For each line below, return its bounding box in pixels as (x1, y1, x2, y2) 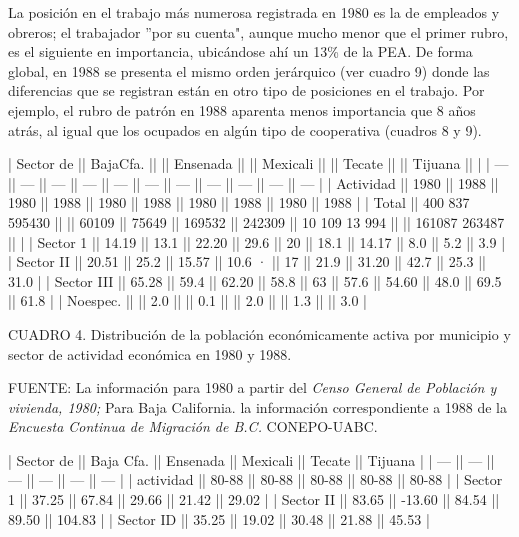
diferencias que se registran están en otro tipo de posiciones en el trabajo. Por (8, 80, 485, 101)
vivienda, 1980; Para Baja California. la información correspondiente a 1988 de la (8, 396, 508, 417)
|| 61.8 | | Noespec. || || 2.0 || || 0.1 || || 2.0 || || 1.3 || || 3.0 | (8, 290, 368, 311)
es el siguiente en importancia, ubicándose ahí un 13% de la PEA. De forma (8, 41, 473, 62)
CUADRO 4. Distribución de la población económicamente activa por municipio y (8, 323, 511, 344)
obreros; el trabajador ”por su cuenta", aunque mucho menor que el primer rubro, (8, 21, 509, 42)
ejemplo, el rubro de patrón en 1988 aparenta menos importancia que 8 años (8, 99, 476, 120)
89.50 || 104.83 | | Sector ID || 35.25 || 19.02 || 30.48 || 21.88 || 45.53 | (8, 508, 430, 529)
